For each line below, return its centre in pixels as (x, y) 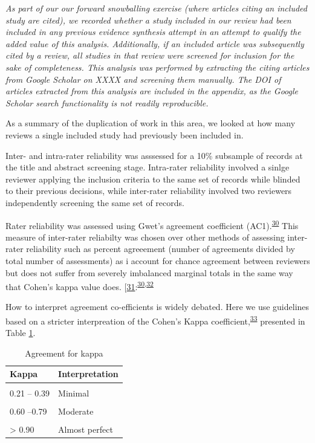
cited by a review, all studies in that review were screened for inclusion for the (150, 55)
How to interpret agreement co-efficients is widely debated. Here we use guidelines (157, 307)
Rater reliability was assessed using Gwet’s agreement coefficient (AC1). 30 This (152, 224)
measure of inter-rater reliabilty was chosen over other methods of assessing (145, 237)
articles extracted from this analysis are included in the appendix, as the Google (152, 91)
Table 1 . (21, 333)
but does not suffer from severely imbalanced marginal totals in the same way (149, 272)
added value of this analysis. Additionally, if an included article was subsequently (155, 43)
